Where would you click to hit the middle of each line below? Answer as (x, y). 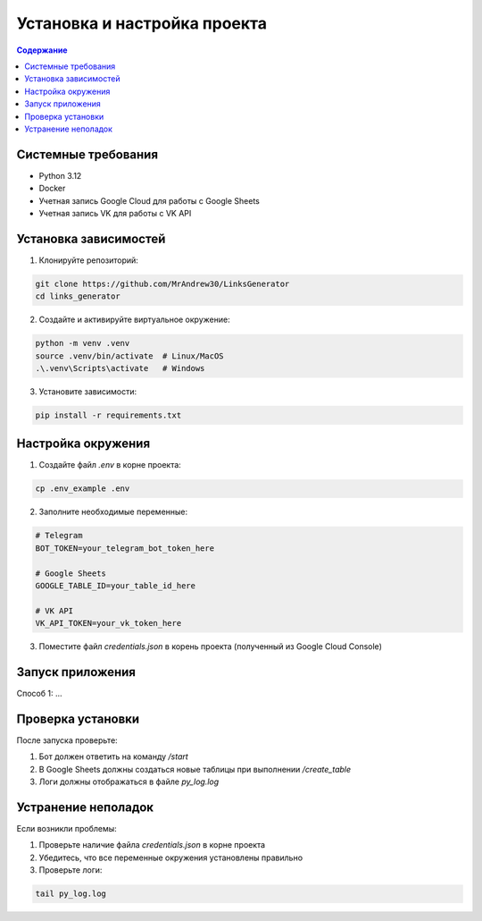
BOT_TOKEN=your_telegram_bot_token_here (125, 548)
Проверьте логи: (71, 870)
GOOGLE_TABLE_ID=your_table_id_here (116, 585)
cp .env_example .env (83, 489)
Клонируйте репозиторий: (88, 260)
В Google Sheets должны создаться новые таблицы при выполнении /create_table (195, 769)
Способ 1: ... (39, 694)
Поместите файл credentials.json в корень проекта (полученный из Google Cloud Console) (211, 646)
